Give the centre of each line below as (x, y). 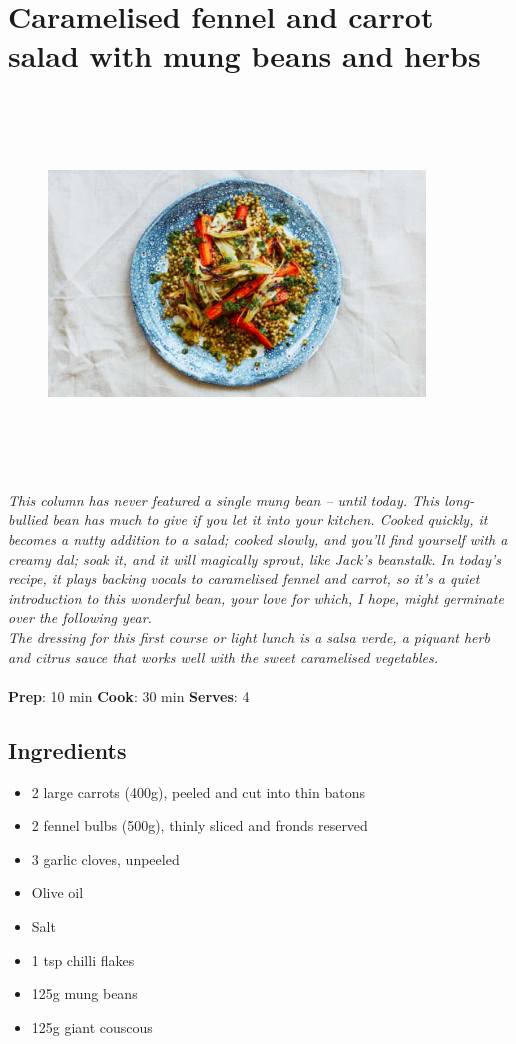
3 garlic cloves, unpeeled (105, 858)
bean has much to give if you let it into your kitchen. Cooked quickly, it (270, 519)
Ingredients (67, 749)
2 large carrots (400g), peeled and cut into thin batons (198, 791)
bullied (28, 519)
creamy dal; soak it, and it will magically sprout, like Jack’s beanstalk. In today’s (255, 558)
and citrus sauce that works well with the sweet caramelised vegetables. (223, 656)
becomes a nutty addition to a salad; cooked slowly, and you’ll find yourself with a (258, 539)
